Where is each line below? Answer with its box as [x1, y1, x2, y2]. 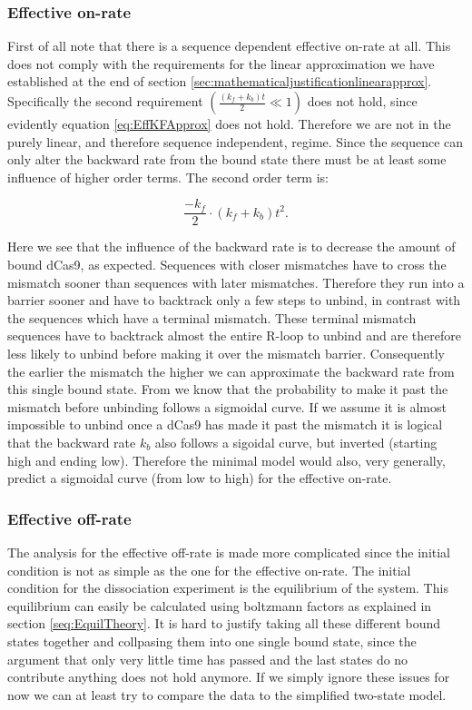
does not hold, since [307, 92, 418, 110]
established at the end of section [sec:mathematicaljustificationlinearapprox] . [7, 72, 432, 91]
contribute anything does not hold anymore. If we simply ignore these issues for [7, 667, 450, 686]
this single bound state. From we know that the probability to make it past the [7, 380, 448, 399]
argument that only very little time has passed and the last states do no [7, 649, 408, 668]
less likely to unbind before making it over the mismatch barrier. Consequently [7, 344, 445, 362]
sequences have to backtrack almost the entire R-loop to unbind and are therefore [7, 326, 461, 345]
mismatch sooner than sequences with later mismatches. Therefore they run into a [7, 272, 465, 291]
